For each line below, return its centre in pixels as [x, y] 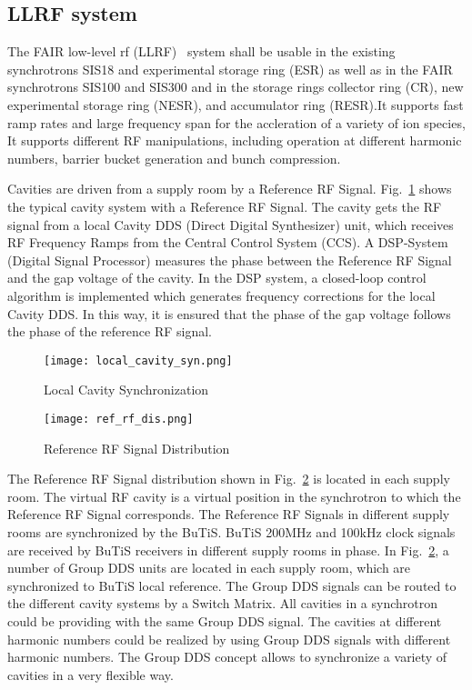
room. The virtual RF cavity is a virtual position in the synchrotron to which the [234, 496]
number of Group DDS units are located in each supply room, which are [209, 568]
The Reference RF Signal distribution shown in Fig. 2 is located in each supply [229, 479]
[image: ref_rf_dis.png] [119, 419]
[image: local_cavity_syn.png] [138, 360]
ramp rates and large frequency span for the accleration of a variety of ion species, [236, 122]
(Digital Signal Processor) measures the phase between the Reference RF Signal [230, 260]
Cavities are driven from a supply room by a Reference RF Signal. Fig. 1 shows [230, 189]
